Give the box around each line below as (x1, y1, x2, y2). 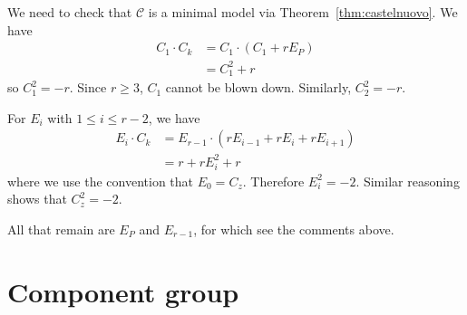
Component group (7, 272, 239, 310)
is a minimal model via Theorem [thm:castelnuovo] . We (148, 3, 458, 21)
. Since (69, 78, 107, 97)
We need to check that (7, 3, 132, 21)
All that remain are (7, 219, 115, 238)
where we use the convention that (7, 171, 194, 190)
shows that (7, 189, 67, 208)
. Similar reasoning (355, 171, 460, 190)
